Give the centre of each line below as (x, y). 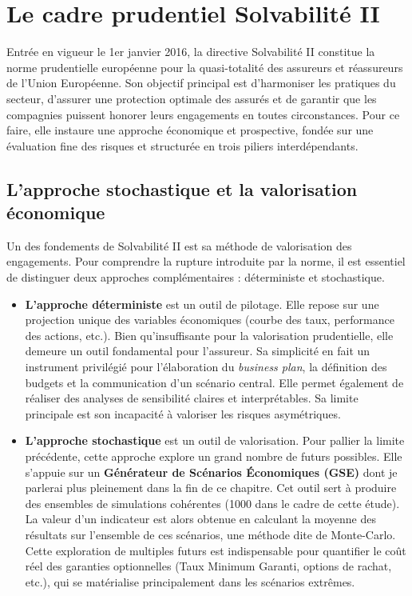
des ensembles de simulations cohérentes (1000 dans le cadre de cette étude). (212, 503)
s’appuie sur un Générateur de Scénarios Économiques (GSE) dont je (211, 472)
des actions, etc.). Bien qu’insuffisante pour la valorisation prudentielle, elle (209, 335)
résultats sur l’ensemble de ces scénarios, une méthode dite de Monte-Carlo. (210, 534)
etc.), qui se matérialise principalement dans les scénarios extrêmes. (190, 581)
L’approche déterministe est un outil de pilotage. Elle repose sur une (202, 304)
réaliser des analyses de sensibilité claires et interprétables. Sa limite (192, 398)
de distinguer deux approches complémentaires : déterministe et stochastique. (196, 277)
